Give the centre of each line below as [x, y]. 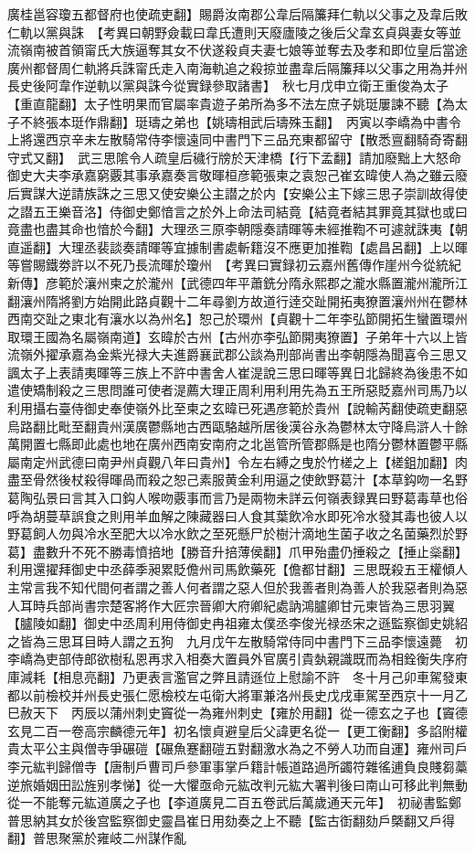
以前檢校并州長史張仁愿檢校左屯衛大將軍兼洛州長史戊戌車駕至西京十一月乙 [243, 694]
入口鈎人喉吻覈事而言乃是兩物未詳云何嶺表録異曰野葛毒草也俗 [282, 498]
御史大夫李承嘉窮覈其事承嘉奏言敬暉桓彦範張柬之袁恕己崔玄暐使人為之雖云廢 [237, 175]
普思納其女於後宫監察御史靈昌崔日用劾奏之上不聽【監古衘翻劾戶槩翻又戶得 [231, 820]
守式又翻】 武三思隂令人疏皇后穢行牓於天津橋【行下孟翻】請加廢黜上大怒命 [234, 157]
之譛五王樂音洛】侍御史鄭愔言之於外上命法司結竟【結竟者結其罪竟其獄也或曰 [237, 211]
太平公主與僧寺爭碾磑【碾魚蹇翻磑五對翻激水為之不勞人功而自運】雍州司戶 [243, 748]
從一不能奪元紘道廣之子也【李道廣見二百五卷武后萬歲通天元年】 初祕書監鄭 [234, 802]
